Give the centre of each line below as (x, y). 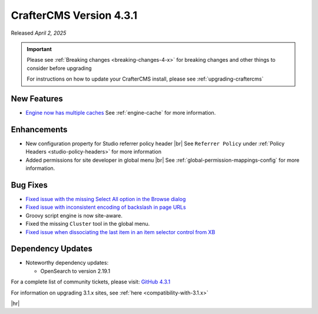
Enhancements (39, 129)
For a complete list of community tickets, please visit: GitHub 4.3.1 (91, 282)
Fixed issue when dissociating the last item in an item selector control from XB (120, 232)
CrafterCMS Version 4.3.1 (74, 15)
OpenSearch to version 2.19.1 (75, 271)
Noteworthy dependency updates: (67, 263)
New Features (37, 98)
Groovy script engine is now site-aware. (74, 215)
